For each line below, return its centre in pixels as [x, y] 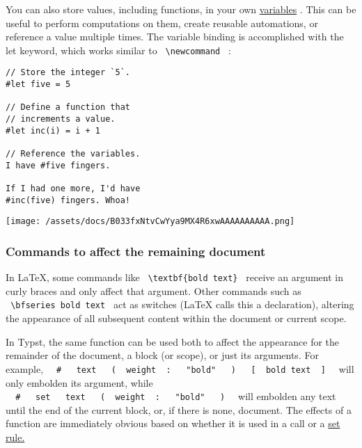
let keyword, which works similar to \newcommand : [118, 50]
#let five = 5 [38, 85]
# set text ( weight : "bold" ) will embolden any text [176, 396]
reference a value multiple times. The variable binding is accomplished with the [175, 37]
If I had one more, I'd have [73, 189]
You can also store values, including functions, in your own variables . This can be [181, 9]
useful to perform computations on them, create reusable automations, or [162, 23]
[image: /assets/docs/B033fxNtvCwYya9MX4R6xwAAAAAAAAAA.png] [150, 222]
